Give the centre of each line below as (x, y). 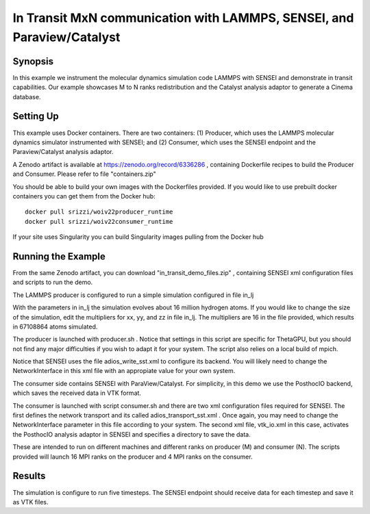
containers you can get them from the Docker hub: (84, 196)
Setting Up (36, 116)
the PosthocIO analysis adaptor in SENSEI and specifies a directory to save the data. (132, 434)
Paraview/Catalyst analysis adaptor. (63, 152)
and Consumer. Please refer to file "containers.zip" (85, 174)
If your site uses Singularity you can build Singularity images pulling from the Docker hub (138, 237)
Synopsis (33, 61)
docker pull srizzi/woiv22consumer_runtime (99, 221)
